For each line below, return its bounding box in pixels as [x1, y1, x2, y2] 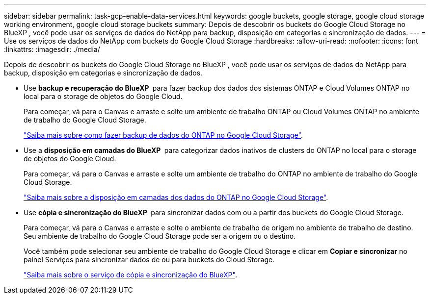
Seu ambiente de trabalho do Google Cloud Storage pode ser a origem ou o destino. [24, 232, 296, 240]
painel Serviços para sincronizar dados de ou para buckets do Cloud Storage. [24, 255, 275, 264]
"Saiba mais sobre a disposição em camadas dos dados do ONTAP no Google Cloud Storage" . [24, 193, 328, 201]
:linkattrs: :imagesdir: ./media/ [4, 45, 100, 53]
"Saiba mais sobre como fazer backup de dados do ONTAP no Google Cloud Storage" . [24, 131, 303, 139]
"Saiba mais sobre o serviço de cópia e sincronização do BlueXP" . [24, 271, 237, 279]
